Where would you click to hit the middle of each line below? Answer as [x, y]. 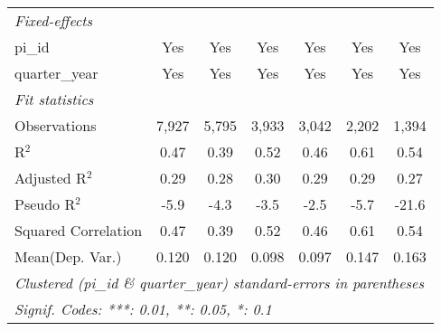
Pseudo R [45, 204]
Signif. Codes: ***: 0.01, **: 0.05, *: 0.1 [143, 309]
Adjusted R [51, 178]
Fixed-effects [54, 20]
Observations [56, 125]
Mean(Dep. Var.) [68, 256]
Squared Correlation [79, 230]
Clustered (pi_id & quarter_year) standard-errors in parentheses [220, 283]
